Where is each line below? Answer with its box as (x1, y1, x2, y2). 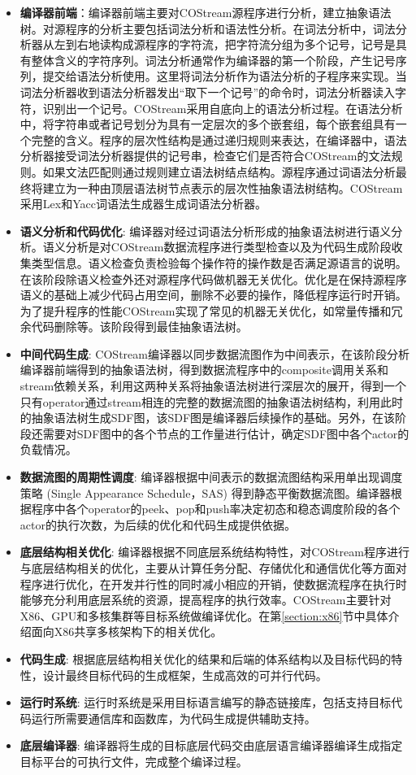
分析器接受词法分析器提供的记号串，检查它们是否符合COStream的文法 (19, 147, 392, 164)
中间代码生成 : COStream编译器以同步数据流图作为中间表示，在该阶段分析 (19, 345, 409, 362)
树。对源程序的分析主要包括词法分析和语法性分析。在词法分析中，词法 (19, 20, 396, 37)
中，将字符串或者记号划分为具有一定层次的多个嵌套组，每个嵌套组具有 (19, 115, 396, 133)
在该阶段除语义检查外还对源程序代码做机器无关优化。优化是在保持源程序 (19, 270, 407, 287)
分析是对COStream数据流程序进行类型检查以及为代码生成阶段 (65, 238, 392, 255)
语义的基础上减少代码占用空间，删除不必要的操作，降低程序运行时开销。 (19, 286, 407, 303)
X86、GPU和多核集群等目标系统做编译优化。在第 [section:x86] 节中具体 (19, 607, 388, 624)
